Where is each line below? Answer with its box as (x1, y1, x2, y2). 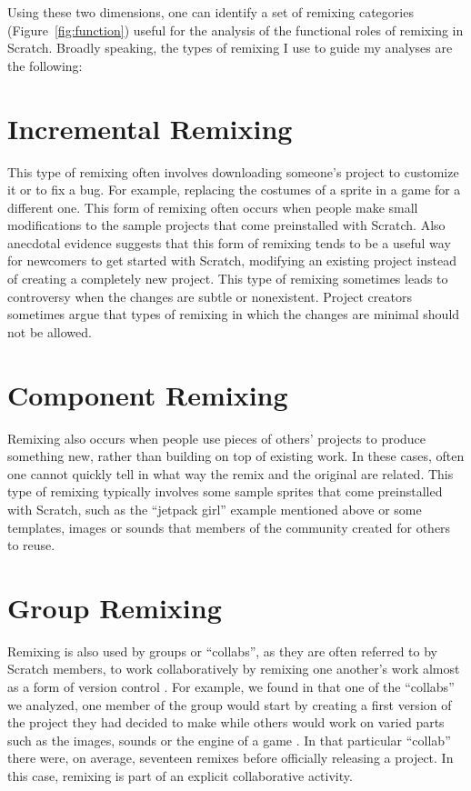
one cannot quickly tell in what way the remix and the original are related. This (7, 464, 454, 483)
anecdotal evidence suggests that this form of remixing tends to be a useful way (7, 233, 451, 252)
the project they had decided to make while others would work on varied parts (7, 713, 445, 732)
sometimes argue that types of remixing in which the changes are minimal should (7, 305, 460, 324)
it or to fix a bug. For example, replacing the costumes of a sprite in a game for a (7, 180, 461, 199)
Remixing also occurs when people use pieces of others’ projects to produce (7, 428, 426, 447)
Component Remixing (7, 375, 288, 413)
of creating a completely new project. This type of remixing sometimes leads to (7, 269, 448, 288)
